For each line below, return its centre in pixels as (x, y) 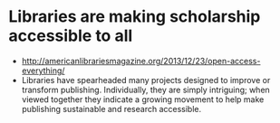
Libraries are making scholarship (135, 17)
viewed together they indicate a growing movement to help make (143, 99)
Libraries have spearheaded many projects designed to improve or (146, 80)
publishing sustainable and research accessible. (111, 109)
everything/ (43, 71)
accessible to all (71, 36)
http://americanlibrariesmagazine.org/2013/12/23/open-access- (141, 61)
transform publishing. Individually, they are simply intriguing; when (146, 90)
